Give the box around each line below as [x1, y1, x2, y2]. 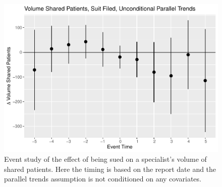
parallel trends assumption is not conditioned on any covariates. [4, 173, 201, 184]
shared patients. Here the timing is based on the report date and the [4, 163, 216, 174]
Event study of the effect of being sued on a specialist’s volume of [4, 154, 207, 164]
